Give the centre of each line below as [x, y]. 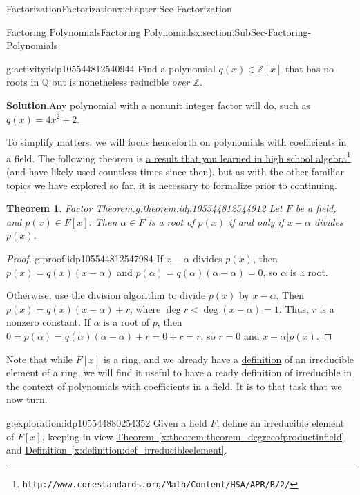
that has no [310, 68]
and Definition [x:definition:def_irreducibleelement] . [117, 450]
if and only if [256, 221]
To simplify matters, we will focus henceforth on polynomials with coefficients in [177, 142]
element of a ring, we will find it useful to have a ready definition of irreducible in [179, 372]
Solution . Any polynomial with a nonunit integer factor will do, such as [158, 105]
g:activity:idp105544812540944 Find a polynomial [111, 68]
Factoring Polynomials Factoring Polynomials [101, 31]
